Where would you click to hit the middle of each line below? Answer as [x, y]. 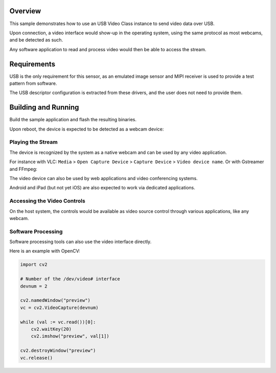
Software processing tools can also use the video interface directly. [80, 242]
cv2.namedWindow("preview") [55, 300]
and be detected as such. [36, 40]
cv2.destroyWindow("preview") [58, 351]
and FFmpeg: [24, 169]
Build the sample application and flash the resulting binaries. [73, 120]
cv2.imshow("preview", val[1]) [70, 336]
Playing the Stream [34, 142]
